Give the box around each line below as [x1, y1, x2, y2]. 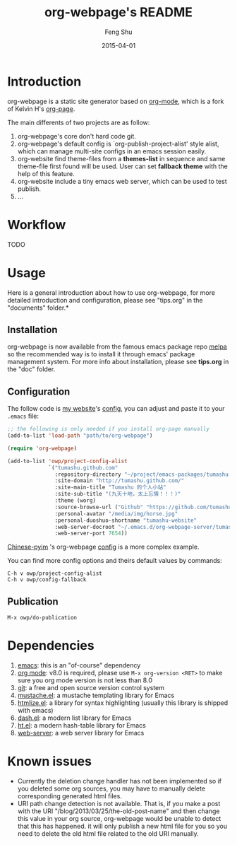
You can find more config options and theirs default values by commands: [7, 556, 222, 565]
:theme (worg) [54, 497, 97, 504]
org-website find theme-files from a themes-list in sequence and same [17, 154, 226, 163]
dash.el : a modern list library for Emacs [17, 713, 132, 722]
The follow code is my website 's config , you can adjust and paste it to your [7, 404, 225, 413]
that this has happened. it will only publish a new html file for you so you [17, 822, 228, 830]
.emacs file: [7, 412, 39, 421]
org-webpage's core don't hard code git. [17, 132, 136, 140]
